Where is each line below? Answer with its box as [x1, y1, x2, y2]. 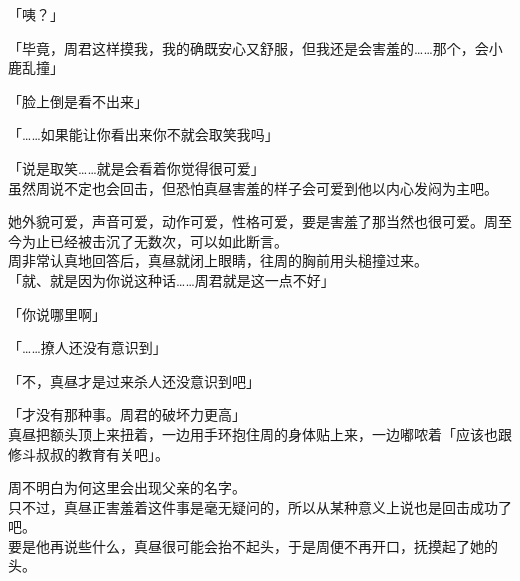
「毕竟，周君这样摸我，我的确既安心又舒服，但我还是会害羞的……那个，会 [8, 37, 489, 58]
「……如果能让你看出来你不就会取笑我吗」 [8, 124, 279, 145]
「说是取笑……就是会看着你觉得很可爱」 [8, 157, 265, 178]
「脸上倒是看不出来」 [8, 90, 148, 111]
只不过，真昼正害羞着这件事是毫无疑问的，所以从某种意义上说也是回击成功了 [8, 496, 512, 517]
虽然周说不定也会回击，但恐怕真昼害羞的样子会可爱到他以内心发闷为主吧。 [8, 177, 498, 198]
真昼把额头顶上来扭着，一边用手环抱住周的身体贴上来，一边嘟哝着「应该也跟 [8, 423, 512, 444]
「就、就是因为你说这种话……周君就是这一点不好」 [8, 269, 335, 290]
